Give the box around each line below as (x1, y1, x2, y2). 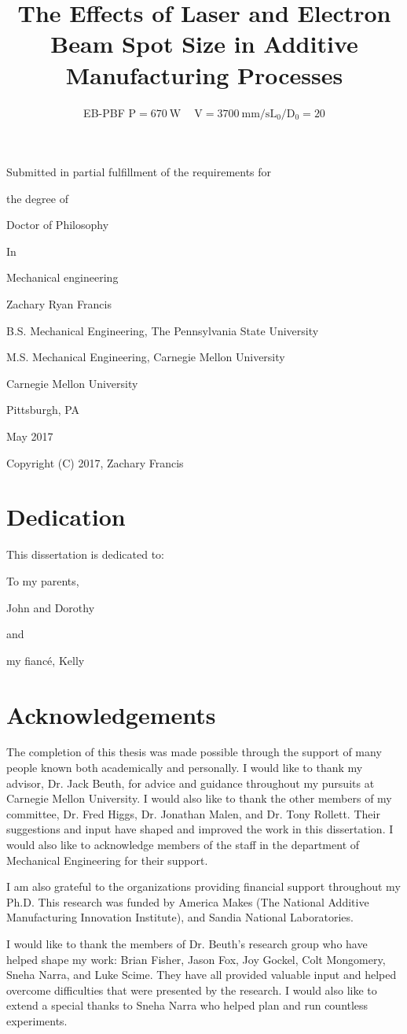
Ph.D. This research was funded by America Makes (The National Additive (6, 893, 369, 910)
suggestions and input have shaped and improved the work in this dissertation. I (6, 821, 394, 837)
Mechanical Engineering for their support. (6, 851, 208, 868)
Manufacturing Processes (65, 58, 343, 90)
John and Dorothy (6, 599, 95, 615)
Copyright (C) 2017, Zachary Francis (6, 454, 184, 471)
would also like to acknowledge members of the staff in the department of (6, 836, 360, 852)
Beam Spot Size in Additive (50, 28, 358, 60)
